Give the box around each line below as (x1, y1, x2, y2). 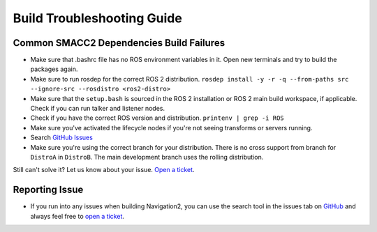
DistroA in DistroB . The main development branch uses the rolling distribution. (30, 153, 264, 161)
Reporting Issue (13, 184, 84, 196)
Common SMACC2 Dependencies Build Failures (13, 37, 226, 49)
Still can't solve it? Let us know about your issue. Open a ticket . (13, 166, 195, 174)
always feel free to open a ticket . (30, 212, 125, 220)
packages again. (30, 65, 78, 73)
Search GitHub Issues (30, 133, 94, 142)
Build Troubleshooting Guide (13, 10, 183, 26)
